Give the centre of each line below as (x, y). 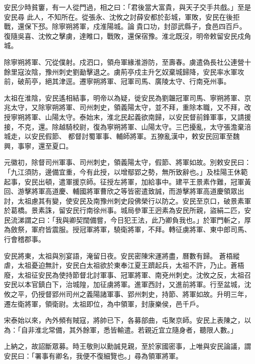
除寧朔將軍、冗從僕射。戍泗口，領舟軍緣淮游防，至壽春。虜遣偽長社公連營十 (127, 62)
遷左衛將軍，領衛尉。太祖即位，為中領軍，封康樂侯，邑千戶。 (103, 303)
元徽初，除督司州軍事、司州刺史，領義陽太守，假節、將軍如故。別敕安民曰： (127, 162)
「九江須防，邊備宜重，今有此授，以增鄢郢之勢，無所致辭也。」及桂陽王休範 (126, 171)
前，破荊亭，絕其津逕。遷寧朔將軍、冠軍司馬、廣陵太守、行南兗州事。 (117, 81)
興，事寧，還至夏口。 (38, 145)
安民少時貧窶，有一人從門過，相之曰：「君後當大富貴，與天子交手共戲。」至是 (127, 7)
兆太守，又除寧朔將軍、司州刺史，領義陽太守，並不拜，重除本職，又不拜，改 (127, 107)
